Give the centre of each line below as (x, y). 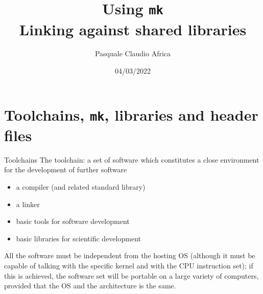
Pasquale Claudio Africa (133, 53)
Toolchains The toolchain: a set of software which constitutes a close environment (132, 159)
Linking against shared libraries (133, 29)
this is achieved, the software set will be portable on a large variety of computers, (131, 275)
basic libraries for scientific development (78, 238)
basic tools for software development (73, 221)
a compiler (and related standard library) (81, 187)
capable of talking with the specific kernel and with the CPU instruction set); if (129, 266)
